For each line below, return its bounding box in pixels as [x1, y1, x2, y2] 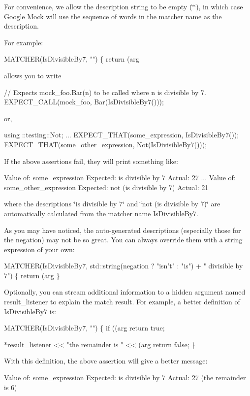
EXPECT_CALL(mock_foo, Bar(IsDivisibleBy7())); [4, 97, 164, 107]
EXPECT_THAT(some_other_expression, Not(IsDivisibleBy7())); [4, 139, 207, 149]
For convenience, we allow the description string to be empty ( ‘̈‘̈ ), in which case [4, 1, 243, 11]
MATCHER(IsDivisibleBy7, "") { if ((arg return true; [4, 323, 165, 333]
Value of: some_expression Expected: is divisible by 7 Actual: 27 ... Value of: [4, 172, 236, 183]
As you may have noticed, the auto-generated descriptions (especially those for [4, 225, 241, 235]
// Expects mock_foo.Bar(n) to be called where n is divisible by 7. [4, 87, 206, 97]
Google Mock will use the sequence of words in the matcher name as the [4, 11, 222, 21]
